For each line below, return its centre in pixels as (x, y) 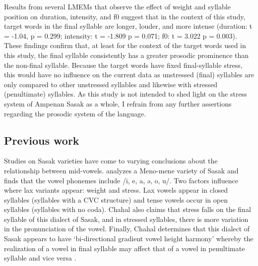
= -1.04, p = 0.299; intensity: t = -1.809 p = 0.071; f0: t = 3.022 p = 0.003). (121, 35)
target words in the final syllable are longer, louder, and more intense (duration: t (128, 26)
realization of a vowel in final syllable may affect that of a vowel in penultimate (125, 248)
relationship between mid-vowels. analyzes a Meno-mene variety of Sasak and (121, 170)
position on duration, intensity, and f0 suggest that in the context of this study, (125, 16)
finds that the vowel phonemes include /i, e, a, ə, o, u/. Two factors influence (121, 180)
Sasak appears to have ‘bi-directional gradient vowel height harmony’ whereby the (129, 239)
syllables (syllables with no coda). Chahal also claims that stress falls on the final (128, 209)
